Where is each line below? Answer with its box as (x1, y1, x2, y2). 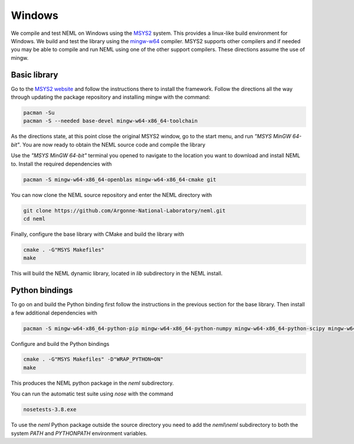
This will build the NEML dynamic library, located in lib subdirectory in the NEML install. (11, 270, 223, 277)
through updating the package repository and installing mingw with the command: (11, 93, 211, 101)
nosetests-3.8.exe (23, 406, 77, 413)
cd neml (23, 215, 45, 222)
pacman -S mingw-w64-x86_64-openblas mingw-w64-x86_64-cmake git (23, 176, 217, 183)
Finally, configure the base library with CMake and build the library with (11, 231, 184, 238)
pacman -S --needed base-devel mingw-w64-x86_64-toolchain (23, 118, 198, 124)
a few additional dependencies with (11, 309, 97, 316)
